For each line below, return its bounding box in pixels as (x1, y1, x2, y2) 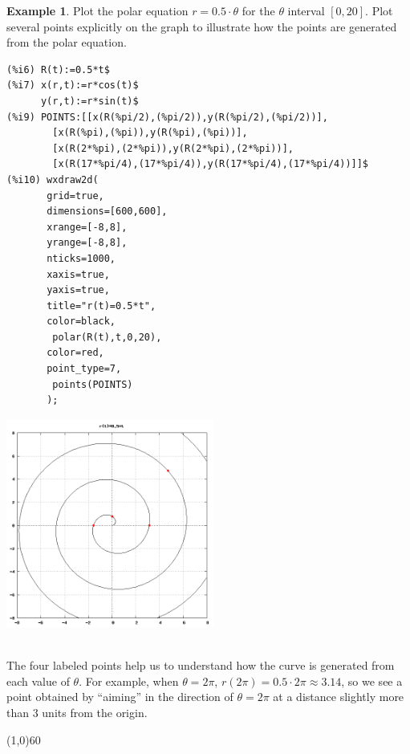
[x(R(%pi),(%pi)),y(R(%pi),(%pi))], (52, 127, 248, 139)
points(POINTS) (52, 378, 133, 390)
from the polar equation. (6, 34, 127, 51)
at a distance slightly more (273, 688, 404, 705)
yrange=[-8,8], (47, 237, 128, 249)
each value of (6, 672, 70, 689)
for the (242, 2, 275, 18)
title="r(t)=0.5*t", (47, 300, 156, 312)
